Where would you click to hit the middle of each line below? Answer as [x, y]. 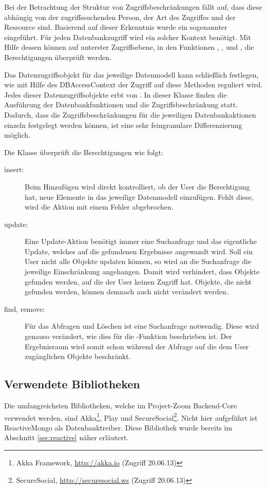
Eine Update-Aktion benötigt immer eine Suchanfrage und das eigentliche [141, 241]
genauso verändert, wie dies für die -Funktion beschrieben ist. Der [128, 336]
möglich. [17, 135]
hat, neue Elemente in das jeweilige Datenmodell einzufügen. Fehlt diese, [139, 196]
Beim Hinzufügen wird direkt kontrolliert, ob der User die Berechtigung [137, 186]
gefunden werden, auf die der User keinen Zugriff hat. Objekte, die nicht [138, 281]
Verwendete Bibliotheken [72, 384]
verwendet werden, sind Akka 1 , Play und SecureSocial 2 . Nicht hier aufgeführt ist [131, 417]
